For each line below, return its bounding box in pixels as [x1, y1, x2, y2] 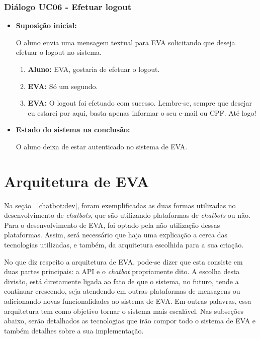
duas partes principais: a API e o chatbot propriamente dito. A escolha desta [4, 266, 240, 277]
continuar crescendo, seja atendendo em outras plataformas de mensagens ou [4, 286, 240, 296]
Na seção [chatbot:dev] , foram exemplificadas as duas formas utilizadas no [4, 200, 236, 210]
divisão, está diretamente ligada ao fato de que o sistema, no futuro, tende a [4, 276, 239, 286]
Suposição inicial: [16, 20, 77, 31]
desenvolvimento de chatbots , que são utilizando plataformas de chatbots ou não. [4, 210, 250, 220]
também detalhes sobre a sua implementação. [4, 325, 144, 335]
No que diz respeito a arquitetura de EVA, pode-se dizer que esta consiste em [4, 256, 243, 267]
